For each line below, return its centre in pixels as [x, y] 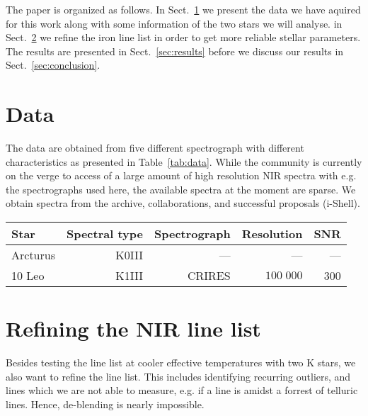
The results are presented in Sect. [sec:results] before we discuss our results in [175, 51]
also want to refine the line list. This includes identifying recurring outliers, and [178, 376]
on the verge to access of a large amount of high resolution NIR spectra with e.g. [181, 175]
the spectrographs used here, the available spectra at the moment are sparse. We [181, 189]
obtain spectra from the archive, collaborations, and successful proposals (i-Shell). [183, 203]
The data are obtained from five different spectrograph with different [155, 148]
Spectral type [104, 234]
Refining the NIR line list [133, 328]
